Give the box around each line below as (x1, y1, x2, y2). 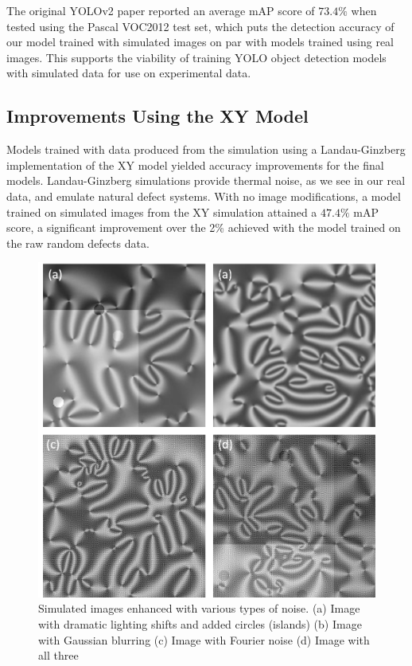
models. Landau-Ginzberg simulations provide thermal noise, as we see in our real (6, 172, 406, 189)
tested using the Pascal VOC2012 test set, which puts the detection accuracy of (6, 18, 395, 34)
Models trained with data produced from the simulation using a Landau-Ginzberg (6, 141, 406, 158)
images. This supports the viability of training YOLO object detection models (6, 49, 387, 65)
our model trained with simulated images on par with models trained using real (6, 33, 395, 50)
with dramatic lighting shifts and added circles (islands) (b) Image (38, 616, 362, 633)
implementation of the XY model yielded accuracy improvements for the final (6, 156, 384, 173)
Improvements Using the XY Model (6, 104, 309, 128)
